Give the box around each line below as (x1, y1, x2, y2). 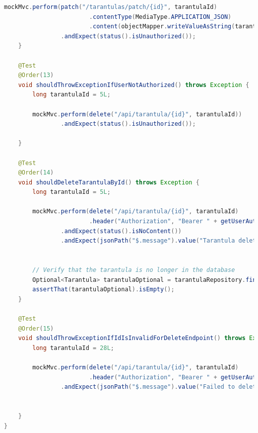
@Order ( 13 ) (18, 72, 54, 79)
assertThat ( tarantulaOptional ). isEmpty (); (32, 286, 175, 293)
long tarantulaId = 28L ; (32, 344, 114, 351)
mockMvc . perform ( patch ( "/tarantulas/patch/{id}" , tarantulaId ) (4, 3, 217, 10)
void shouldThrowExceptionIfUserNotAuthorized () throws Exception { (18, 81, 250, 88)
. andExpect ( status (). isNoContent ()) (61, 227, 182, 235)
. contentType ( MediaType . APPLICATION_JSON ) (89, 13, 232, 20)
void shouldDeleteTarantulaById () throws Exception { (18, 178, 199, 186)
